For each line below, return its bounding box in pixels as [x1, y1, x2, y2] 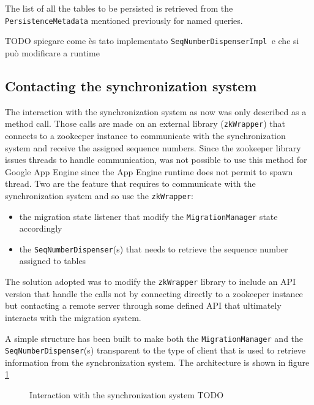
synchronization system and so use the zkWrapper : [5, 189, 193, 202]
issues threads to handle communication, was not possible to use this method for [5, 153, 307, 166]
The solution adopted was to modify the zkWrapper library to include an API [5, 275, 296, 288]
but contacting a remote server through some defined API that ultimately [5, 299, 282, 312]
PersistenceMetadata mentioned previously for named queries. [5, 13, 243, 26]
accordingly [19, 222, 62, 235]
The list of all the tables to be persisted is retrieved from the [5, 2, 233, 14]
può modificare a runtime [5, 46, 100, 59]
